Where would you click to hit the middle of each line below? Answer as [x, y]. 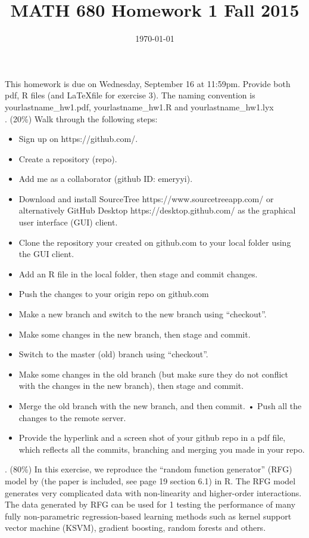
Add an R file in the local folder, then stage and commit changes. [138, 273]
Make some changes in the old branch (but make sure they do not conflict [153, 374]
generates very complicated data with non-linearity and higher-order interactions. [153, 492]
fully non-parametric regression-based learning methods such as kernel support [148, 516]
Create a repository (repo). [68, 158]
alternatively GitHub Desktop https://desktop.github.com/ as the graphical [157, 210]
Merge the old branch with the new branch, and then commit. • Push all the [160, 406]
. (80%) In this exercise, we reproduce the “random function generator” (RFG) [149, 469]
